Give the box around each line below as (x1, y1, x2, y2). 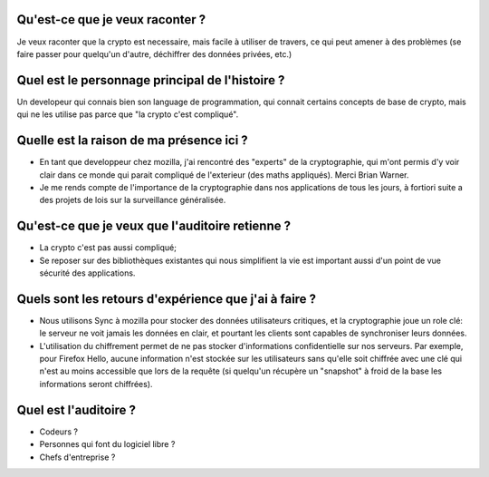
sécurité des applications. (39, 268, 136, 278)
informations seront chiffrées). (39, 378, 153, 389)
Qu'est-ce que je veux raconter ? (16, 12, 206, 27)
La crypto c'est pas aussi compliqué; (39, 242, 177, 253)
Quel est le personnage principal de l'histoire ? (16, 73, 285, 88)
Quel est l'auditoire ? (16, 402, 136, 417)
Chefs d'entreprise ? (39, 452, 116, 462)
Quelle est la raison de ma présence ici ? (16, 132, 248, 149)
